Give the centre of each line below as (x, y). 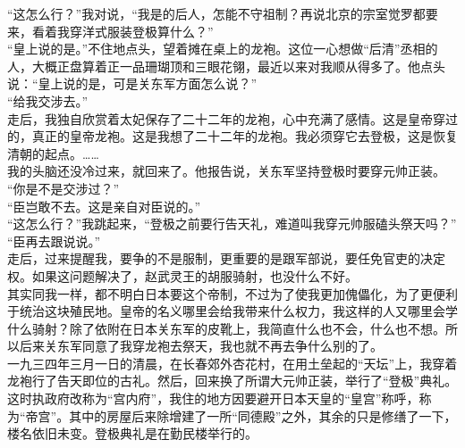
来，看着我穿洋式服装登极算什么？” (110, 31)
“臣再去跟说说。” (54, 241)
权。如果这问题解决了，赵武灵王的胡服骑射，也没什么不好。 (182, 275)
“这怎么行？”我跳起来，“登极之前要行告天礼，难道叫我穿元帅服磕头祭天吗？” (232, 224)
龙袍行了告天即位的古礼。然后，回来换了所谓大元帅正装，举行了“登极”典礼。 (232, 381)
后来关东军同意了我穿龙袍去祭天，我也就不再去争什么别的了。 (201, 346)
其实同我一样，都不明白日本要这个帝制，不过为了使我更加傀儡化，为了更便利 (232, 293)
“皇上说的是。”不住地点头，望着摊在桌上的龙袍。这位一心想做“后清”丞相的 (223, 49)
